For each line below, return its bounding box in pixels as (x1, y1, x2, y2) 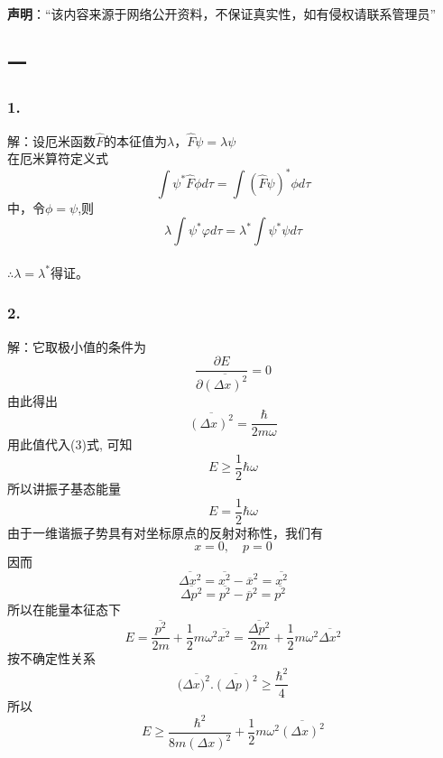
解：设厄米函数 (7, 131, 96, 150)
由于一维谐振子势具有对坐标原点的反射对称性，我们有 (7, 522, 323, 541)
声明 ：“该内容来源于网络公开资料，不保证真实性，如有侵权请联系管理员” (7, 5, 437, 23)
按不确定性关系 (7, 649, 96, 668)
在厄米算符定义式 (7, 149, 108, 168)
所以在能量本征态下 (7, 600, 121, 619)
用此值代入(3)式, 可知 (7, 435, 133, 454)
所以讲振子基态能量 (7, 479, 121, 498)
